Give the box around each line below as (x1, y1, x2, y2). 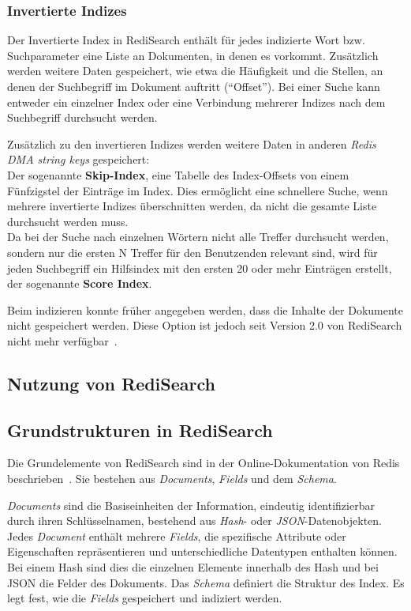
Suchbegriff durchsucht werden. (7, 109, 158, 126)
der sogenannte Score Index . (7, 275, 152, 292)
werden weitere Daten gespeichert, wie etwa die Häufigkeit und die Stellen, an (7, 62, 383, 79)
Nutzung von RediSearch (7, 371, 215, 395)
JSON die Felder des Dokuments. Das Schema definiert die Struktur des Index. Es (7, 574, 405, 590)
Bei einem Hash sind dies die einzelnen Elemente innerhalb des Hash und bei (7, 559, 379, 575)
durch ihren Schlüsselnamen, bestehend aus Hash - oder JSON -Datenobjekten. (7, 512, 383, 529)
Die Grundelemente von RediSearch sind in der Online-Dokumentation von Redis (7, 454, 400, 471)
